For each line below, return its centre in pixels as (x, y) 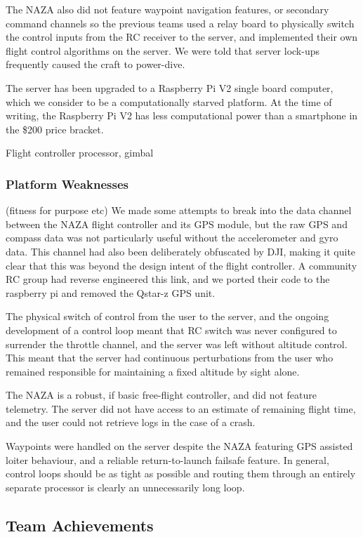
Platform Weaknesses (67, 184)
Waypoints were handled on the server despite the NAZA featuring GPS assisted (179, 446)
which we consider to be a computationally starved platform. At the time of (169, 101)
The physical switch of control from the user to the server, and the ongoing (167, 316)
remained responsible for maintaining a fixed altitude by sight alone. (153, 371)
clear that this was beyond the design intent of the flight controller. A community (181, 265)
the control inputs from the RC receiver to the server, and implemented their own (182, 37)
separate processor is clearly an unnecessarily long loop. (125, 487)
